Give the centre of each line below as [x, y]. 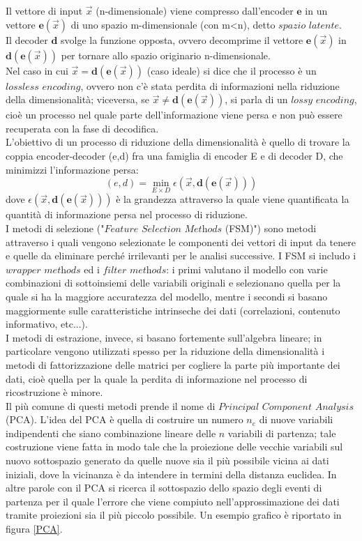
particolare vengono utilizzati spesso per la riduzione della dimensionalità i [165, 351]
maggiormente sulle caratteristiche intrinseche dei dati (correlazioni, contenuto [173, 310]
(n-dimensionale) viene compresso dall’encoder [195, 10]
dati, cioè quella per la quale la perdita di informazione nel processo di [157, 378]
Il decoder [27, 39]
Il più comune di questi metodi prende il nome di [111, 405]
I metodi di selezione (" [55, 228]
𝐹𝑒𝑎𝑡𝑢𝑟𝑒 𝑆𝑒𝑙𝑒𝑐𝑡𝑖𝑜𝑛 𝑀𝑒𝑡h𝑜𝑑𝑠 [163, 229]
